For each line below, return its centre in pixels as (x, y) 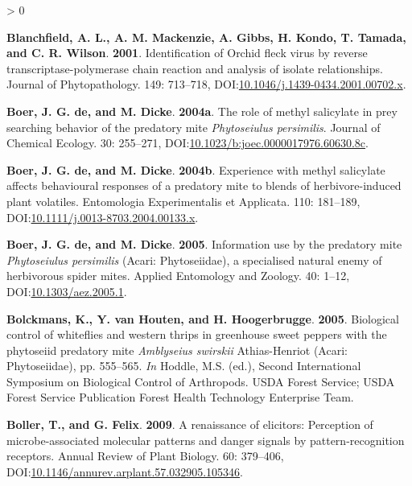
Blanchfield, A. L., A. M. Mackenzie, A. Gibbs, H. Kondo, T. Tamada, (206, 37)
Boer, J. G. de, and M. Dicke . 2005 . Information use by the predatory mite (204, 244)
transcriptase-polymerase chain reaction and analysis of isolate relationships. (195, 68)
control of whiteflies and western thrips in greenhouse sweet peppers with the (197, 334)
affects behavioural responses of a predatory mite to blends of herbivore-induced (204, 185)
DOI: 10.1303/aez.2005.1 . (67, 291)
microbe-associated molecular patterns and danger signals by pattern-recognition (206, 440)
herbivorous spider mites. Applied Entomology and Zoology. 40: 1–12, (178, 276)
